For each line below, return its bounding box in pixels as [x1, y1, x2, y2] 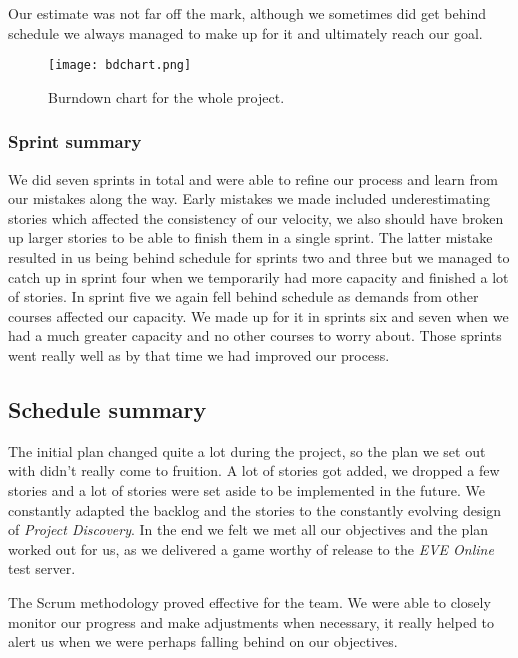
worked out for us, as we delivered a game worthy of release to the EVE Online [8, 538, 494, 559]
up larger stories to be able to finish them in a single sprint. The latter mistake [8, 227, 493, 248]
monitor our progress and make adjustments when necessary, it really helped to [8, 611, 495, 632]
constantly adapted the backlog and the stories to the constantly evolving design [8, 499, 502, 520]
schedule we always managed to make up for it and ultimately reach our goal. [8, 22, 483, 43]
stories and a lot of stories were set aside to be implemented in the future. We [8, 479, 485, 500]
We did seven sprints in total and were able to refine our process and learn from [8, 168, 498, 189]
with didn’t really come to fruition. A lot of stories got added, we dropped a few [8, 460, 500, 481]
